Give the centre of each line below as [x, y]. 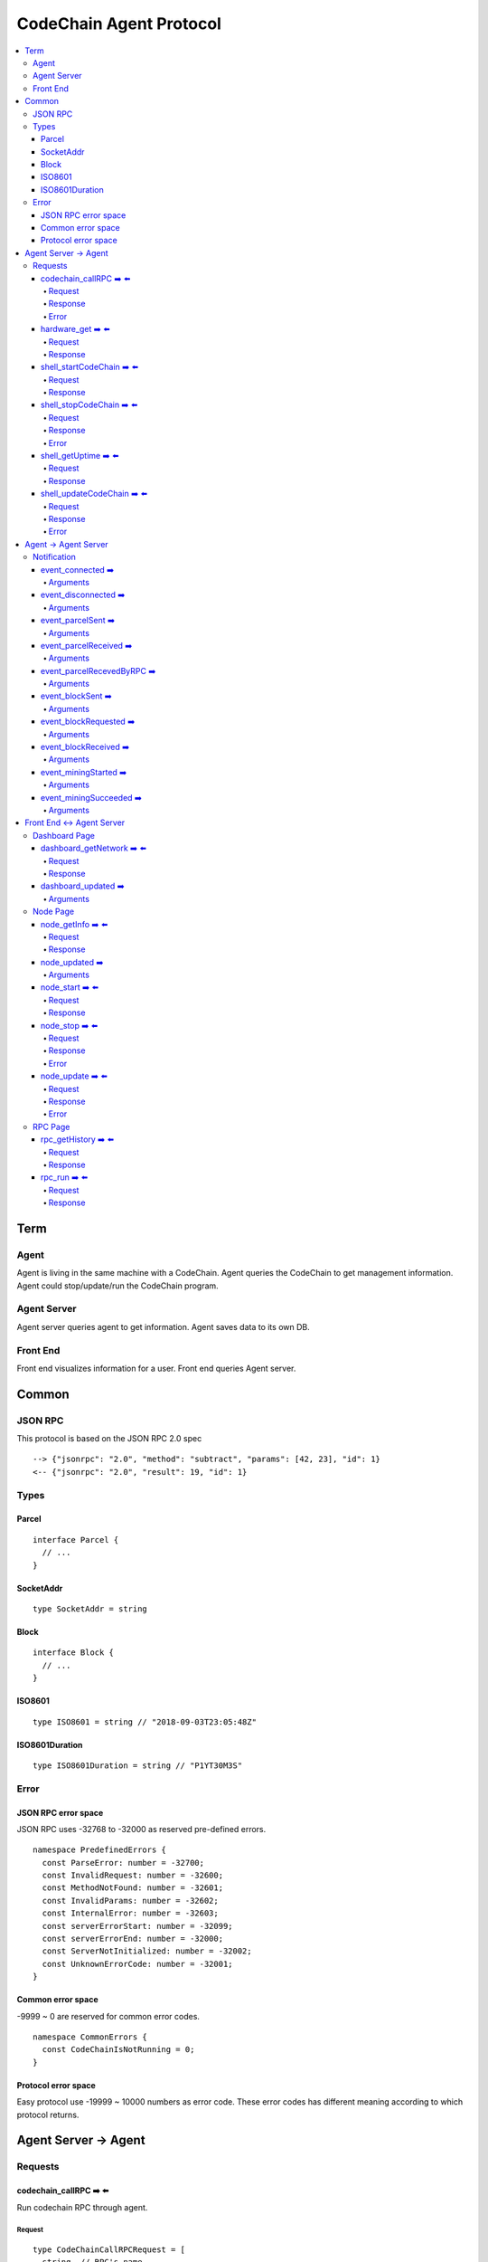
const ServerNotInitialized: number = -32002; [147, 1951]
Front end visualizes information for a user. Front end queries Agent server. [156, 1368]
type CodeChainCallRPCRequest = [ [109, 2249]
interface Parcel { [76, 1540]
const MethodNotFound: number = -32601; [133, 1888]
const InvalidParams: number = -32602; [130, 1901]
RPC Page [52, 1126]
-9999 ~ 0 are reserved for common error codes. [108, 2016]
